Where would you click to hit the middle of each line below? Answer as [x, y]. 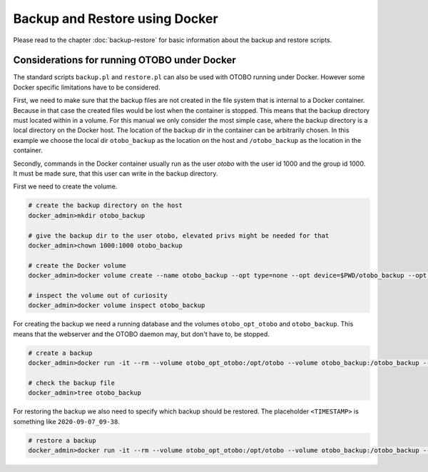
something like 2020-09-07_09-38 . [67, 421]
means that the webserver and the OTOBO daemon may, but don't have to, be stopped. [142, 334]
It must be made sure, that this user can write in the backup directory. [116, 173]
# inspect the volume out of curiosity [98, 295]
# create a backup [60, 353]
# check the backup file [72, 383]
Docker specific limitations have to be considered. [87, 87]
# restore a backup [62, 440]
